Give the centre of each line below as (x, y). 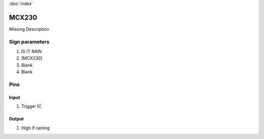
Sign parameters (29, 41)
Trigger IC (31, 106)
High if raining (35, 128)
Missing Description (29, 29)
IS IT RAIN (32, 52)
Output (16, 119)
